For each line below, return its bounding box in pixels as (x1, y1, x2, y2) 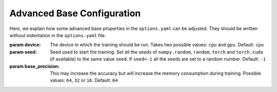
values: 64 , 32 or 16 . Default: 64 (50, 77, 118, 83)
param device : (9, 42, 41, 48)
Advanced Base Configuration (9, 8, 141, 19)
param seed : (9, 49, 37, 55)
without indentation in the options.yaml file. (9, 32, 106, 38)
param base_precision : (9, 63, 60, 69)
